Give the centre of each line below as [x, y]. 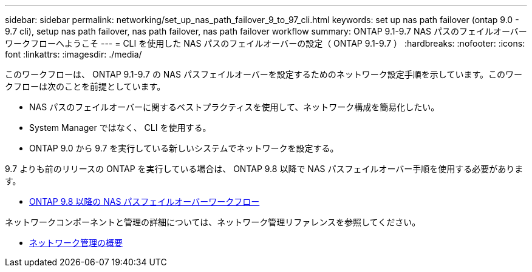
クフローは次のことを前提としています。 [85, 86]
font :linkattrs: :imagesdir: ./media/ [73, 54]
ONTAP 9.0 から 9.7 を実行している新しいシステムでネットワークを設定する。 [184, 148]
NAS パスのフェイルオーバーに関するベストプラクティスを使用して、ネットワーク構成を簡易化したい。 [234, 107]
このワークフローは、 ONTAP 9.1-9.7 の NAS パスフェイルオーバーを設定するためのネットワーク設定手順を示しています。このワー [264, 74]
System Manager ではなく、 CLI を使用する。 [120, 128]
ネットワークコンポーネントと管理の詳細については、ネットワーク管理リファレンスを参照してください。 [213, 222]
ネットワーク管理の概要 [76, 243]
